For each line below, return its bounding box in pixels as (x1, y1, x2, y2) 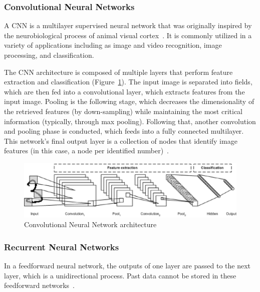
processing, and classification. (4, 50, 94, 60)
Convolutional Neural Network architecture (24, 219, 157, 230)
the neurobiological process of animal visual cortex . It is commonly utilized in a (4, 30, 252, 40)
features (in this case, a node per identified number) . (4, 145, 169, 156)
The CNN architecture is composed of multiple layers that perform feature (4, 66, 233, 77)
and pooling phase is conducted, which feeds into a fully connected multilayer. (4, 126, 244, 136)
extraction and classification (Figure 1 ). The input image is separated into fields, (4, 76, 252, 87)
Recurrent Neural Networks (4, 240, 119, 253)
